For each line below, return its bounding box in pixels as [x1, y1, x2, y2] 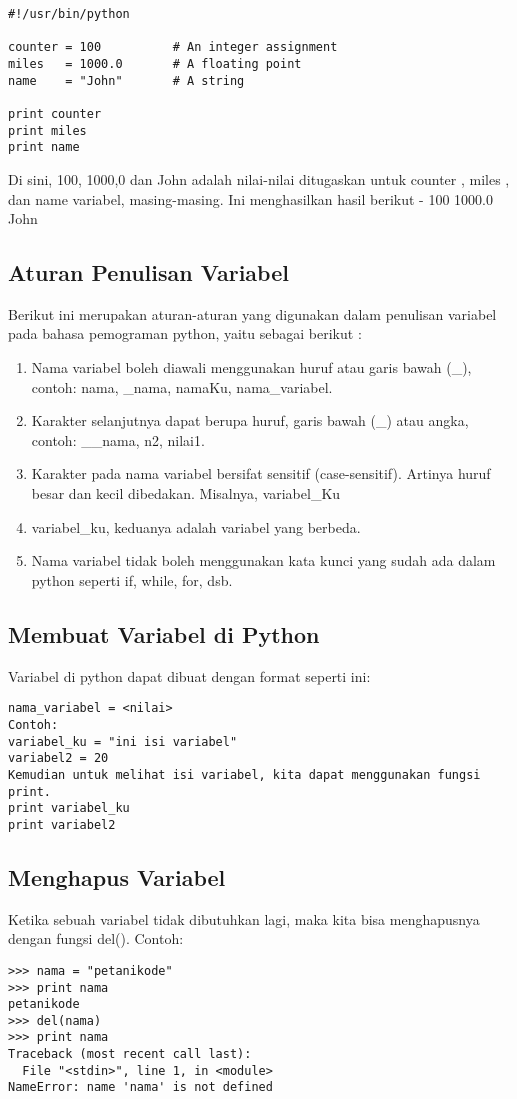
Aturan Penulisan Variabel [8, 257, 289, 288]
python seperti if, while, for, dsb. [31, 569, 233, 590]
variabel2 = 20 [8, 751, 109, 766]
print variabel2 [8, 817, 116, 832]
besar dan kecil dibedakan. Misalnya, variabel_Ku [31, 483, 341, 504]
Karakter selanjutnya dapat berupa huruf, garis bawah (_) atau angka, [31, 410, 469, 431]
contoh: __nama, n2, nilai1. [31, 429, 205, 450]
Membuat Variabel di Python [8, 618, 320, 649]
